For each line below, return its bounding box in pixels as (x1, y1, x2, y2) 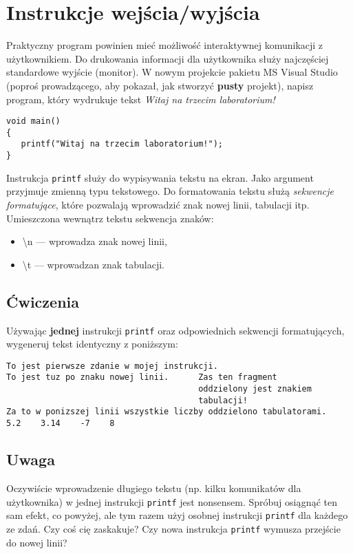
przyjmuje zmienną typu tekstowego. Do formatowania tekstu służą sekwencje (6, 184, 334, 198)
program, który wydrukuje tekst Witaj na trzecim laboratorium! (6, 92, 275, 106)
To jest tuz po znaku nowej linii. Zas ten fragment (6, 372, 277, 383)
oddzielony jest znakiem (198, 384, 312, 394)
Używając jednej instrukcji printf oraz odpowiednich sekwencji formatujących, (6, 323, 345, 337)
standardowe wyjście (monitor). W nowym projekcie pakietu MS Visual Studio (6, 65, 338, 79)
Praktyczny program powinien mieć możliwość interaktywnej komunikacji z (6, 38, 323, 52)
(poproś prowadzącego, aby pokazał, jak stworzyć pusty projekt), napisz (6, 78, 314, 92)
